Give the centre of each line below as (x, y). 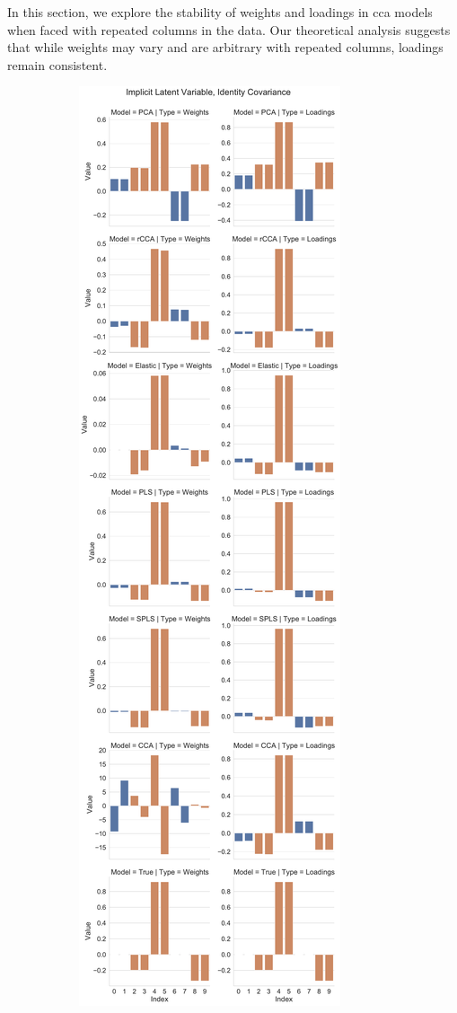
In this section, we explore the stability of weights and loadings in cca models (220, 12)
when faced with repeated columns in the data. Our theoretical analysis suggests (229, 29)
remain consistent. (57, 64)
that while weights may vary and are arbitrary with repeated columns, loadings (225, 47)
